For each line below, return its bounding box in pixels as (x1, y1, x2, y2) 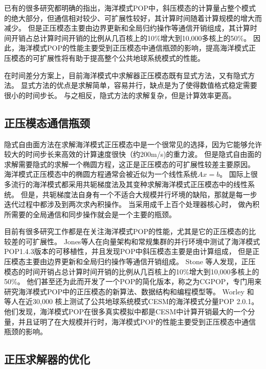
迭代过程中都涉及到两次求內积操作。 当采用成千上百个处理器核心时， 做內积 (4, 199, 260, 210)
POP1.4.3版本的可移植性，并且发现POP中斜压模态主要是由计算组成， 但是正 (4, 246, 260, 257)
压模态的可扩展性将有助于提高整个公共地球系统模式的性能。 (4, 52, 205, 63)
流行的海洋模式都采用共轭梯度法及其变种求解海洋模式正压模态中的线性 (11, 178, 248, 189)
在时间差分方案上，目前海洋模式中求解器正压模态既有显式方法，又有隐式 (4, 70, 248, 80)
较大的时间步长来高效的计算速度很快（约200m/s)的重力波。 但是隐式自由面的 (4, 149, 262, 159)
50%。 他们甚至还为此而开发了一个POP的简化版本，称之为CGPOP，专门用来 (4, 276, 262, 287)
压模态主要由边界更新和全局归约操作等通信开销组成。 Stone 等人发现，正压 (4, 256, 256, 267)
